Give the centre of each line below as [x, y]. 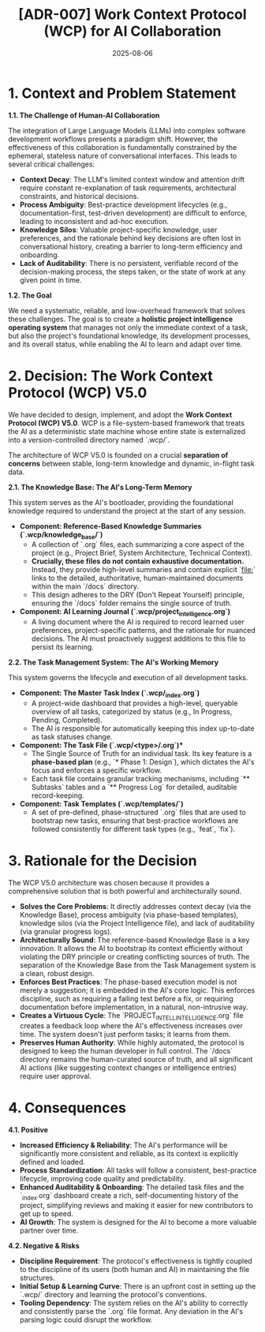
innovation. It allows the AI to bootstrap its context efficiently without [131, 948]
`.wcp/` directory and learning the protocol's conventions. [113, 1295]
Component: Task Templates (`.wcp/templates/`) [101, 804]
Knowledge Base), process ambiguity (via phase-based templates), [129, 915]
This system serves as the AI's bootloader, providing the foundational [121, 502]
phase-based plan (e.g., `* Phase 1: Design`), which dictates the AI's [143, 762]
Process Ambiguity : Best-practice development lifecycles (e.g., [123, 204]
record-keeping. [58, 795]
